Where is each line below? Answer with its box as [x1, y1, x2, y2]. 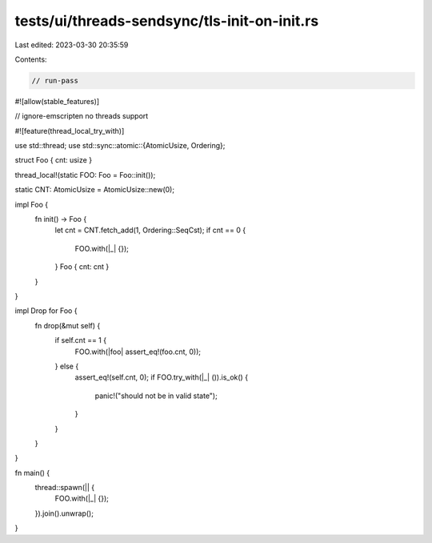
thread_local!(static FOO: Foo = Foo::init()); [14, 170, 156, 179]
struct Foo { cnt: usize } [14, 155, 92, 165]
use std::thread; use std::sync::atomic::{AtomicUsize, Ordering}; [14, 141, 226, 151]
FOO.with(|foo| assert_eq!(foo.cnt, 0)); [74, 347, 202, 356]
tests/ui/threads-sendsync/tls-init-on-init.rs [14, 12, 319, 30]
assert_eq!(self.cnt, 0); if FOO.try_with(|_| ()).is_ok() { [74, 372, 248, 382]
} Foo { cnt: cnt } [54, 262, 110, 271]
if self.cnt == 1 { [54, 336, 107, 345]
